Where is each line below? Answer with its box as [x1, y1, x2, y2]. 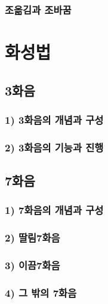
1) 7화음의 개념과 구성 [5, 202, 104, 217]
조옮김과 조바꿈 [5, 2, 72, 17]
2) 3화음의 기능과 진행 [5, 139, 104, 154]
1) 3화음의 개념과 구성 [5, 112, 104, 127]
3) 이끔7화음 [5, 258, 60, 273]
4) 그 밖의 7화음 [5, 285, 77, 300]
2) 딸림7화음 [5, 230, 60, 245]
